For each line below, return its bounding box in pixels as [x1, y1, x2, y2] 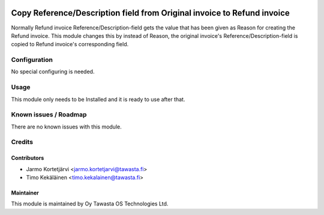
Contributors [11, 154, 44, 162]
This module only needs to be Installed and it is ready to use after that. [11, 95, 185, 103]
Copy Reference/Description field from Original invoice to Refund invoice [11, 8, 290, 18]
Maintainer [11, 189, 39, 196]
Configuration [11, 56, 53, 64]
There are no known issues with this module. [11, 123, 122, 130]
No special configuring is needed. [11, 68, 95, 75]
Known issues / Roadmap [11, 111, 87, 119]
